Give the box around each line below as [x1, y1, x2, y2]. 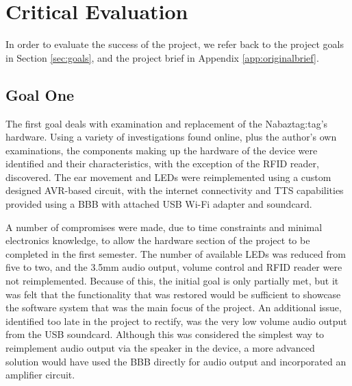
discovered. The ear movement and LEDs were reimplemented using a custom [5, 169, 331, 184]
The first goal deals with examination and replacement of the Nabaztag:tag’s [5, 116, 328, 130]
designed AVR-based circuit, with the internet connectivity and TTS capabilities [5, 183, 344, 197]
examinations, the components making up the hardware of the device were [5, 143, 318, 157]
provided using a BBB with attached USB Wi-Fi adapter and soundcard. [5, 197, 312, 211]
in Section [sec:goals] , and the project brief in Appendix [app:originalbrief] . [5, 50, 319, 64]
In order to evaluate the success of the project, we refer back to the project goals [5, 37, 344, 51]
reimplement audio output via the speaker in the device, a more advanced [5, 341, 315, 355]
